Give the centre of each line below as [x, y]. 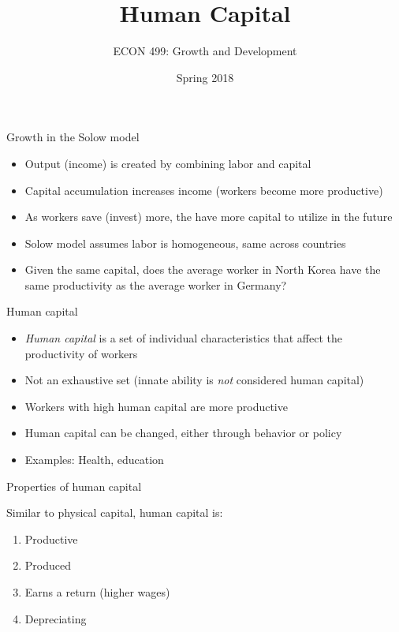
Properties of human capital [74, 486]
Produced [48, 565]
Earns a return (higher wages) [97, 592]
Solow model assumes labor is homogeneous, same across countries [185, 243]
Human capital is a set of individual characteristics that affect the [183, 338]
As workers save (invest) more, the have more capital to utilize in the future [209, 217]
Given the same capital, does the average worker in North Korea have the [203, 269]
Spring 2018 [205, 77]
